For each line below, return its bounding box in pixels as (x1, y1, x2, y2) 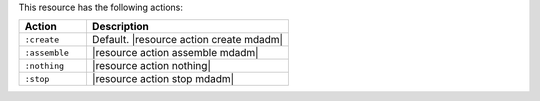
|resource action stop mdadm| (91, 72, 235, 86)
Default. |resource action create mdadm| (91, 33, 284, 47)
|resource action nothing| (91, 59, 212, 73)
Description (91, 20, 150, 34)
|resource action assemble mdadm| (91, 46, 259, 60)
